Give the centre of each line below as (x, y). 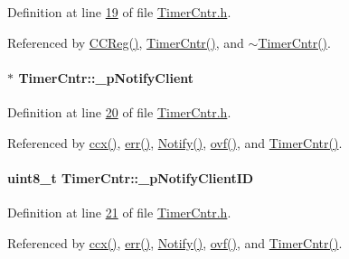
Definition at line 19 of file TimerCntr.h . (119, 12)
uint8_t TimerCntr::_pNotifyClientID (131, 177)
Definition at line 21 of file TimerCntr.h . (119, 212)
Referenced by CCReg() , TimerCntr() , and (126, 42)
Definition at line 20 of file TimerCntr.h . (119, 111)
